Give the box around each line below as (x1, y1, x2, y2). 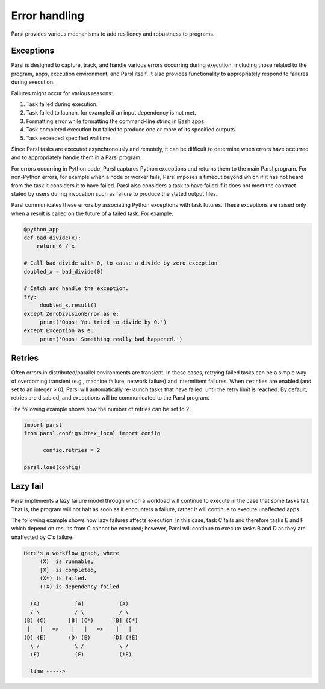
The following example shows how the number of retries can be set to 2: (11, 405, 191, 412)
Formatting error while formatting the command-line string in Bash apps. (26, 118, 206, 125)
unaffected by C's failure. (11, 533, 75, 541)
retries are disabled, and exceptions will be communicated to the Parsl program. (11, 394, 210, 401)
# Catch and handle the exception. (23, 285, 129, 292)
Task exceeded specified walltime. (26, 134, 113, 142)
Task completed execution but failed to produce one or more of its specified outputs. (26, 126, 237, 133)
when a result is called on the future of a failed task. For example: (11, 210, 174, 217)
